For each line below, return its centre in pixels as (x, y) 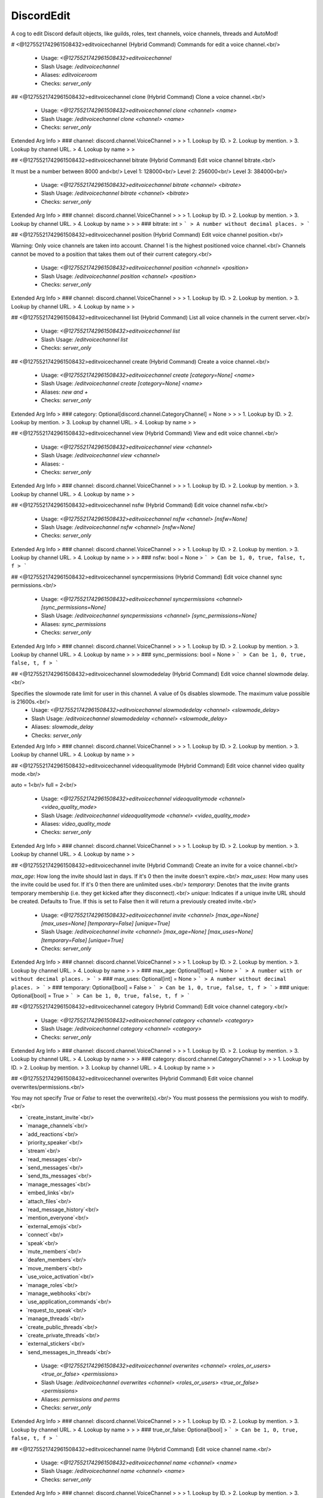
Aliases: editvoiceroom (69, 75)
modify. (299, 1098)
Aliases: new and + (65, 392)
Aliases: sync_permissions (74, 624)
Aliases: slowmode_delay (63, 727)
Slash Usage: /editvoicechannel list (84, 339)
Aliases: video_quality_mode (76, 824)
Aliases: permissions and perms (80, 1399)
